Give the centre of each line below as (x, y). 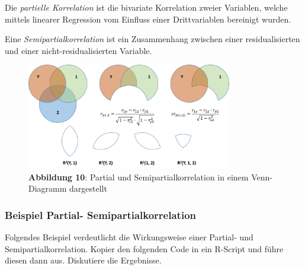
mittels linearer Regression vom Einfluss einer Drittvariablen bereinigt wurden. (148, 19)
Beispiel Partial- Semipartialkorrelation (100, 215)
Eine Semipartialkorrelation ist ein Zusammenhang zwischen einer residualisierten (152, 39)
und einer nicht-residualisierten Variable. (78, 50)
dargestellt (88, 188)
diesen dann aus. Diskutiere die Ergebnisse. (83, 260)
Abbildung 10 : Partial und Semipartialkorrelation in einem (139, 177)
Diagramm (48, 188)
